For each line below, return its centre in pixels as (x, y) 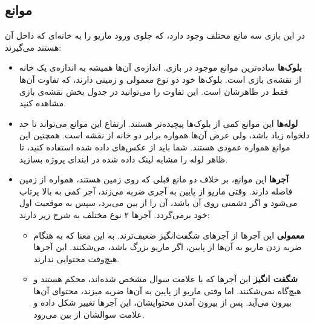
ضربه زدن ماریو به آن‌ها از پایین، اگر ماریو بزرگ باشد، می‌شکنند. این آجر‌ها (168, 247)
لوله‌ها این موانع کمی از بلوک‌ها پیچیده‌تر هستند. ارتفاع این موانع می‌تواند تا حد (159, 123)
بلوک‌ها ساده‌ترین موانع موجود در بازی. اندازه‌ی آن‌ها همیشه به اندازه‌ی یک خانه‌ (160, 67)
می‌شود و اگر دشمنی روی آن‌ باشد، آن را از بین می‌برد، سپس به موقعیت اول (158, 203)
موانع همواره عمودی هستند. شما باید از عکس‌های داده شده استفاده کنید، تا (155, 146)
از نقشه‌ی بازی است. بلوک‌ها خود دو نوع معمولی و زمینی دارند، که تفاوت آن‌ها (160, 79)
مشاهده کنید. (43, 103)
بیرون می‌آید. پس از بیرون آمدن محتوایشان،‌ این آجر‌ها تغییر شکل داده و (162, 302)
